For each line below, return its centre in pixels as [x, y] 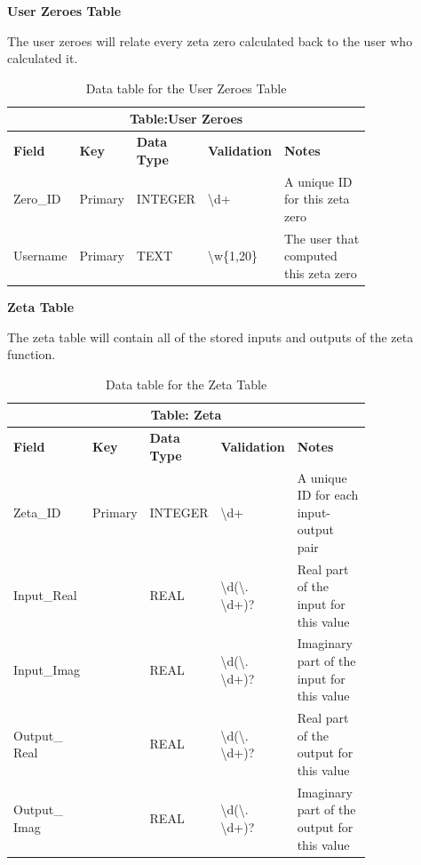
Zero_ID [37, 199]
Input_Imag [47, 669]
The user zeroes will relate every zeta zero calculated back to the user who [210, 40]
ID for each [328, 495]
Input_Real [45, 595]
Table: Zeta [186, 415]
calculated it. [43, 58]
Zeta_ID [37, 512]
